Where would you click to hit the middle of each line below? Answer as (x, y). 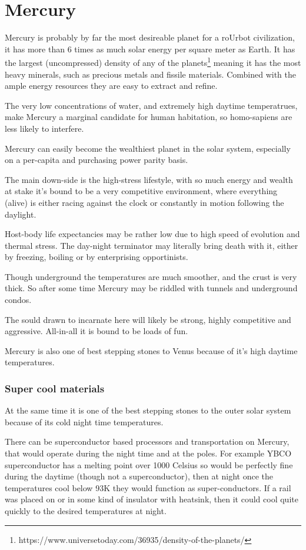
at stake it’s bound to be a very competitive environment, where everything (141, 191)
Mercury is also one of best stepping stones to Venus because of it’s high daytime (151, 350)
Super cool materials (55, 388)
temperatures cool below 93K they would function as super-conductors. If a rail (148, 487)
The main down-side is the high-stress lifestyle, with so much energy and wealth (149, 179)
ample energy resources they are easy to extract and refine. (111, 86)
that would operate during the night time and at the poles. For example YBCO (148, 453)
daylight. (21, 214)
